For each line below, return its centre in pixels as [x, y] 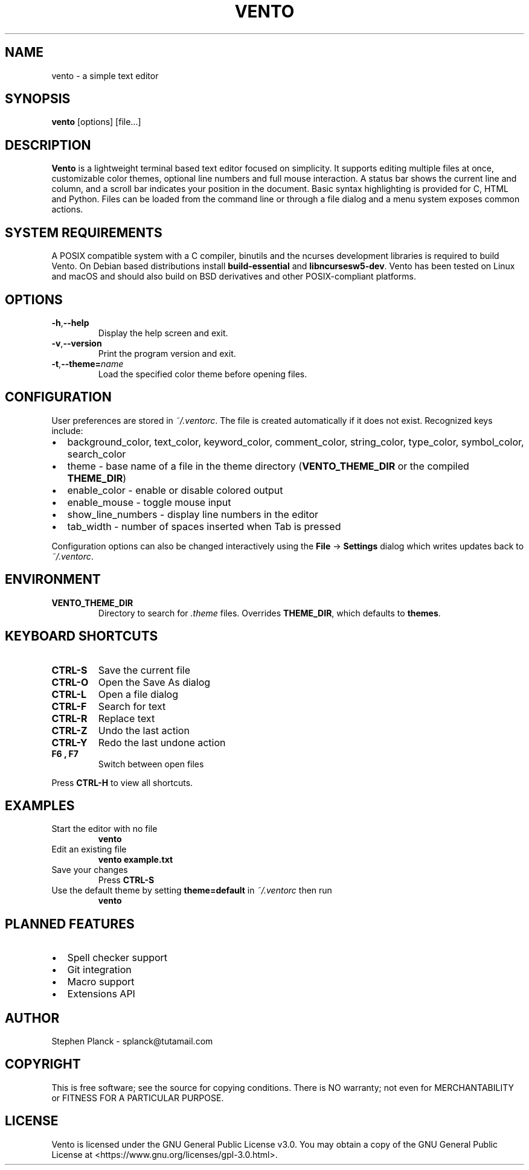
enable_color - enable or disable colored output [175, 490]
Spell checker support [117, 958]
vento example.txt [136, 860]
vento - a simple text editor [105, 75]
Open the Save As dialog [154, 682]
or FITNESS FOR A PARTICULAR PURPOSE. [138, 1098]
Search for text [132, 706]
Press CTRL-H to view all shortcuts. [122, 782]
